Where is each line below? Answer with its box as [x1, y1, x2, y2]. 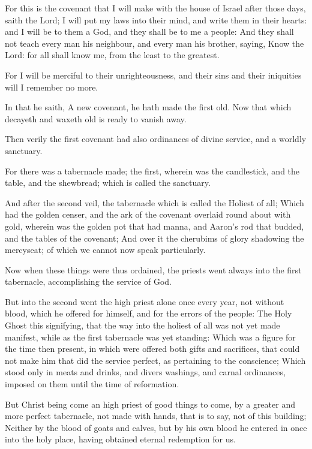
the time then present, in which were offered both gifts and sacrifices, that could [5, 342, 300, 355]
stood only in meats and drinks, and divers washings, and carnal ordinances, [5, 366, 286, 378]
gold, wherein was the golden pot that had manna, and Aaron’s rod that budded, [5, 219, 304, 232]
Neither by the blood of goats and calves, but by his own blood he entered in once [5, 421, 307, 433]
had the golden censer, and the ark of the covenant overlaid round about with [5, 208, 291, 221]
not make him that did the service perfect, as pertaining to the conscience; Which [5, 354, 306, 366]
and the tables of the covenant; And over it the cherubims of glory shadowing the [5, 231, 304, 244]
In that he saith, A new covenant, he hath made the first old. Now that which [5, 101, 292, 113]
